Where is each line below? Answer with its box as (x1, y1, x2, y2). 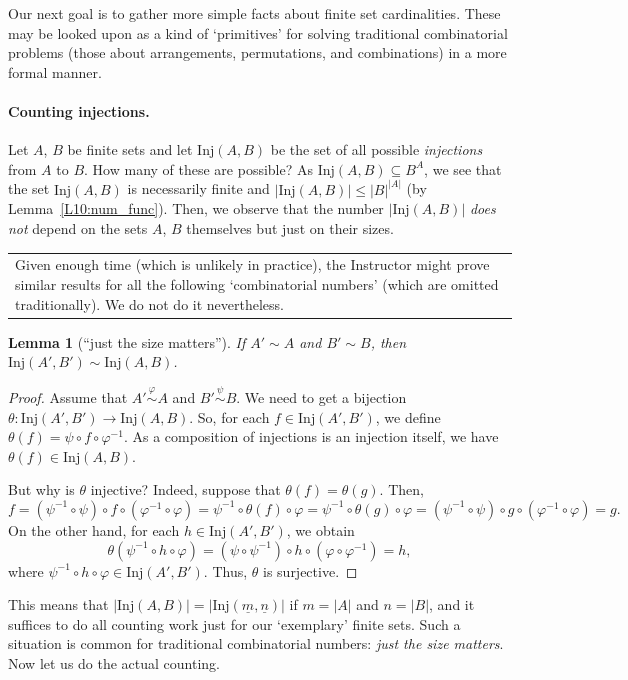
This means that (8, 594, 109, 615)
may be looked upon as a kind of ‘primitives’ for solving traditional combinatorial (8, 22, 508, 43)
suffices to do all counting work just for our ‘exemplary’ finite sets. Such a (8, 613, 461, 634)
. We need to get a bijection (236, 387, 407, 408)
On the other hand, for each (8, 519, 180, 540)
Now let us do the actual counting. (8, 652, 221, 673)
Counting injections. (8, 100, 150, 121)
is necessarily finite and (127, 178, 270, 199)
